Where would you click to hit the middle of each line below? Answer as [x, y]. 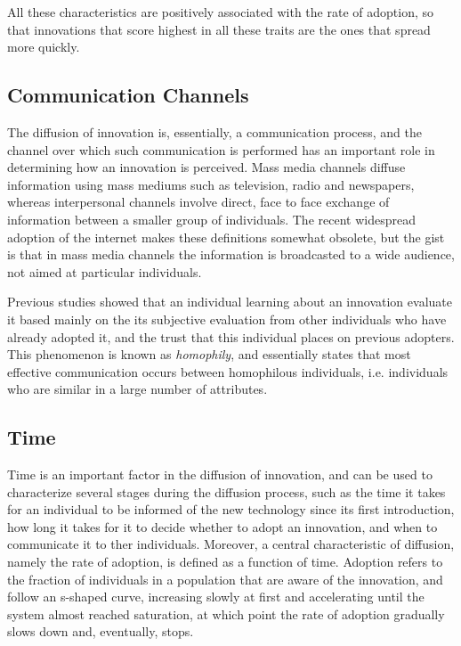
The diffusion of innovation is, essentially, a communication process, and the [215, 131]
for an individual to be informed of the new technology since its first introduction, [231, 509]
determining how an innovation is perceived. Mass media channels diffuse [206, 167]
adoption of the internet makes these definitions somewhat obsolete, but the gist [226, 237]
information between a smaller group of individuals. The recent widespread [211, 219]
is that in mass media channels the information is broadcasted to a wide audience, [231, 254]
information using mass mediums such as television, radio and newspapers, [211, 184]
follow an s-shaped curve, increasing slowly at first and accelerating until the [216, 597]
